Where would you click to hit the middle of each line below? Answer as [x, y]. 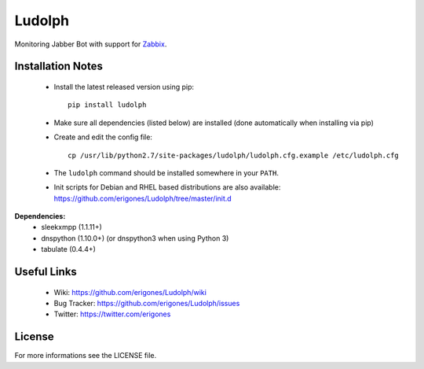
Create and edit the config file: [103, 137]
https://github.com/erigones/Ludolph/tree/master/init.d [143, 198]
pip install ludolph [107, 105]
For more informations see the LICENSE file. [86, 356]
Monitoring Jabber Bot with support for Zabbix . [91, 44]
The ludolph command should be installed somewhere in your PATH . [166, 172]
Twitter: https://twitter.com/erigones [112, 314]
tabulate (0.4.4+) [68, 249]
